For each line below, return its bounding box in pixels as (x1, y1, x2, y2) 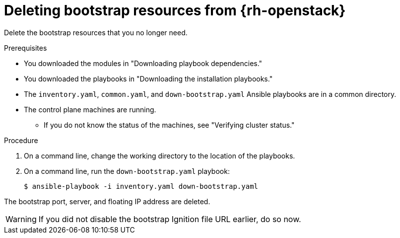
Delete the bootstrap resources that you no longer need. (4, 28, 188, 37)
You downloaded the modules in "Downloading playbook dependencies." (24, 59, 263, 68)
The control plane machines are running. (24, 105, 156, 114)
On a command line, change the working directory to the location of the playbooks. (24, 151, 295, 160)
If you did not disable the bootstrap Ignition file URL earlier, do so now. (38, 214, 301, 224)
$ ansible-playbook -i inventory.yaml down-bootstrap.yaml (24, 182, 259, 190)
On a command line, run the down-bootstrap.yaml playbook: (24, 166, 230, 175)
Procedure (4, 136, 38, 145)
